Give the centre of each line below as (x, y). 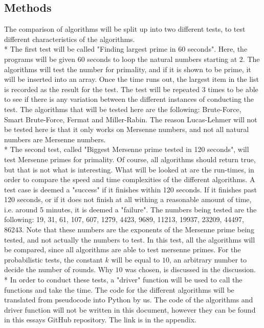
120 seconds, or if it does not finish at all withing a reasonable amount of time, (128, 199)
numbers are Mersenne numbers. (55, 139)
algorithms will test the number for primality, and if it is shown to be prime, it (128, 69)
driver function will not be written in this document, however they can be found (130, 309)
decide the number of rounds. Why (59, 269)
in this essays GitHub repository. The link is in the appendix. (100, 320)
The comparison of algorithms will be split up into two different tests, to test (125, 29)
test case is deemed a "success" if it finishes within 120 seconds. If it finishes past (130, 189)
